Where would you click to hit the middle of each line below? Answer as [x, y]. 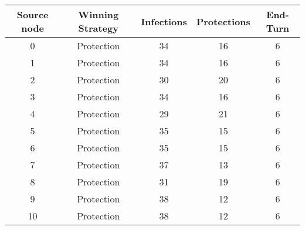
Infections [164, 21]
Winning [99, 14]
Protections [223, 21]
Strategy [98, 28]
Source [33, 14]
